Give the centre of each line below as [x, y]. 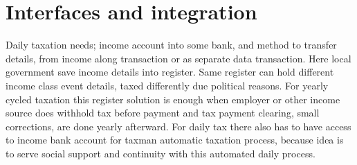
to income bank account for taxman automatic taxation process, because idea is [175, 140]
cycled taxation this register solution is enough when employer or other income [173, 99]
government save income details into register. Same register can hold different [170, 72]
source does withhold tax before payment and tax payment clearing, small [163, 113]
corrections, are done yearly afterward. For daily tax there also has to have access [178, 126]
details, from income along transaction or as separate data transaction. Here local [178, 58]
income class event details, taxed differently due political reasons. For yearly [167, 85]
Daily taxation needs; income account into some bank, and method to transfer [171, 45]
